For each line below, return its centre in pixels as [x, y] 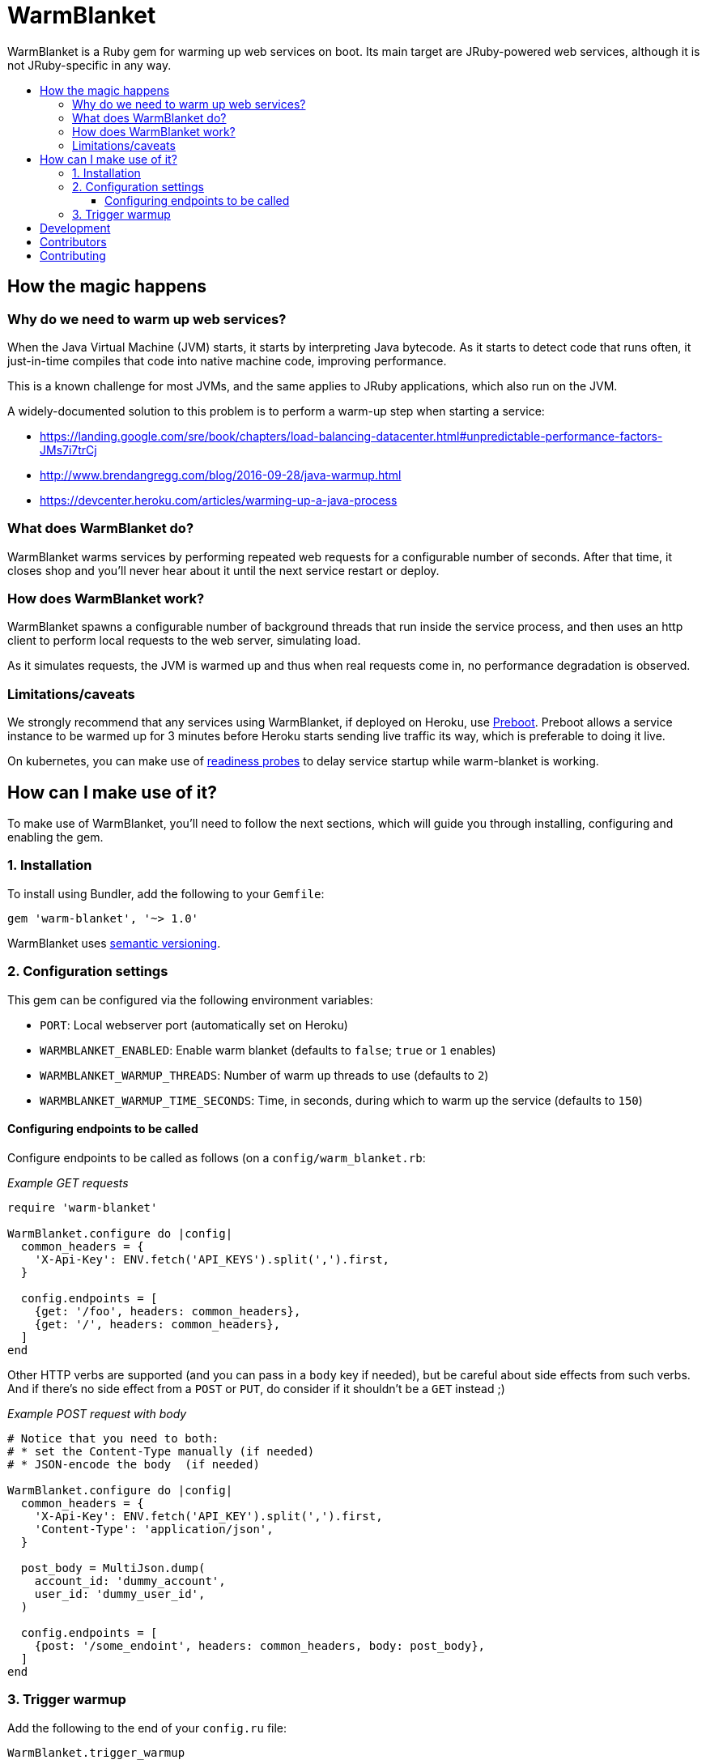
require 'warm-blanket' [83, 1207]
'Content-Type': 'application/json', [154, 1529]
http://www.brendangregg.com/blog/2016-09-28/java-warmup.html [221, 475]
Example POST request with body [97, 1413]
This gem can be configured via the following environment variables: [190, 999]
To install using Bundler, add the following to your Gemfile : [166, 893]
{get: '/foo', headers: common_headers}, [168, 1311]
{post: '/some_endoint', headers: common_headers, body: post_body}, [260, 1645]
